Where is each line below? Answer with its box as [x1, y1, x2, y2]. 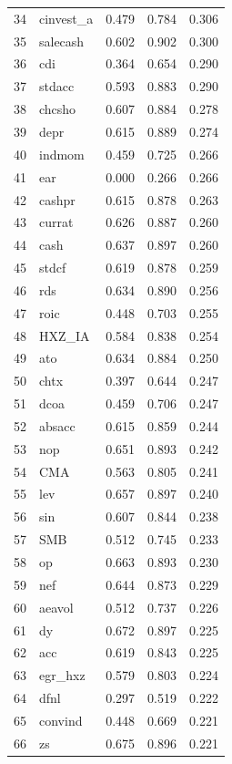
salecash [39, 31, 85, 50]
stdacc [39, 77, 75, 96]
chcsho [39, 99, 76, 119]
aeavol [39, 597, 74, 616]
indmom [39, 144, 85, 163]
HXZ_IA [39, 325, 90, 345]
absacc [39, 416, 76, 435]
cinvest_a [39, 8, 94, 27]
